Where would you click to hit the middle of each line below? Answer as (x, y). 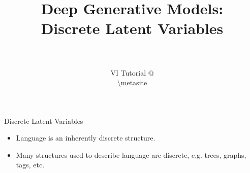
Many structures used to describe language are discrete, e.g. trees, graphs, (131, 154)
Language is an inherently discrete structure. (86, 138)
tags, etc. (30, 165)
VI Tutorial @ (132, 72)
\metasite (132, 82)
